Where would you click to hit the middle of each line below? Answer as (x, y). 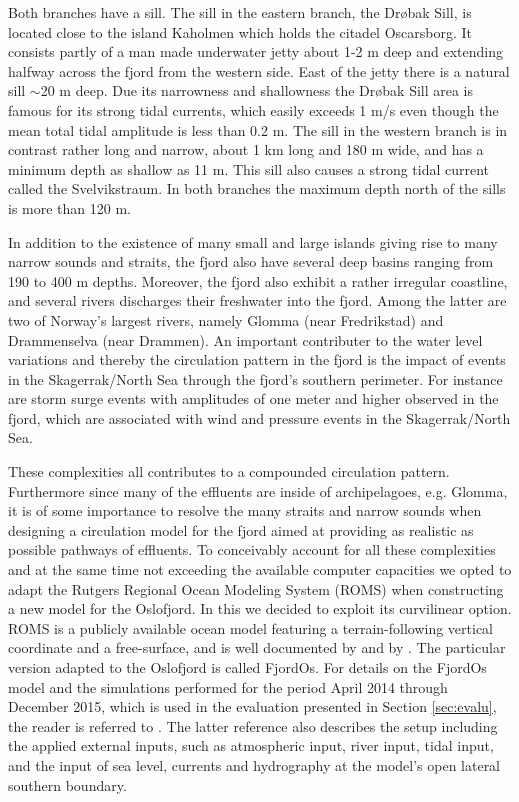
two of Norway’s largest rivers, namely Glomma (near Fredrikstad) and (226, 319)
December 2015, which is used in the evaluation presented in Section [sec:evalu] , (252, 706)
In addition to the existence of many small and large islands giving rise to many (253, 241)
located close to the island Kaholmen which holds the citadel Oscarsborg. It (240, 31)
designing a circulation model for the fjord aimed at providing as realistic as (241, 529)
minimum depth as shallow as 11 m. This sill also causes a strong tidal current (249, 168)
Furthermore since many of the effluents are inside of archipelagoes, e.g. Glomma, (258, 490)
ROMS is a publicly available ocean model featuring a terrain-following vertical (251, 627)
